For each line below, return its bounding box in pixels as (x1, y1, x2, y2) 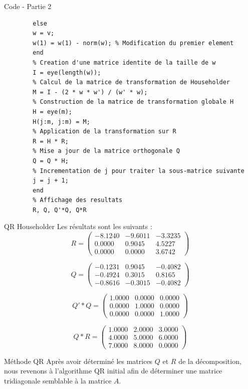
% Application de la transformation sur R (33, 128, 176, 135)
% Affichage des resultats (33, 197, 123, 204)
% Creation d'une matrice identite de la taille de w (33, 59, 216, 66)
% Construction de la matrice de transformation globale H (33, 98, 234, 106)
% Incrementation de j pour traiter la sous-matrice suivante (33, 167, 244, 174)
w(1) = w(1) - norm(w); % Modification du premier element (33, 39, 234, 47)
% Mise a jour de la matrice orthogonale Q (33, 147, 180, 155)
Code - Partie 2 (4, 1, 52, 11)
